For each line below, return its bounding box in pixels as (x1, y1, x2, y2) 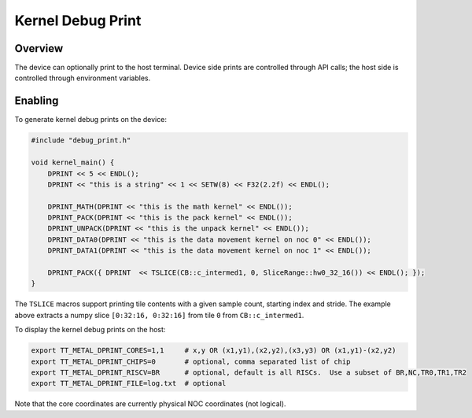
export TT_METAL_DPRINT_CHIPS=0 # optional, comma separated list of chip (31, 357, 351, 366)
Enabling (14, 94, 59, 108)
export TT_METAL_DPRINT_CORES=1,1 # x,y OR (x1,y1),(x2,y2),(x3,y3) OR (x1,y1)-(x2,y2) (31, 346, 396, 355)
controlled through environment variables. (14, 73, 151, 83)
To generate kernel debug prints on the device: (14, 115, 167, 124)
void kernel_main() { (31, 158, 115, 167)
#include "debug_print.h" (31, 136, 131, 145)
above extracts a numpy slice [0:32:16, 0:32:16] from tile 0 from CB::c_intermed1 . (14, 310, 304, 320)
